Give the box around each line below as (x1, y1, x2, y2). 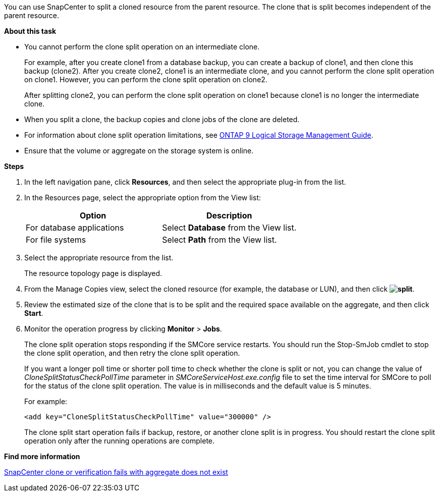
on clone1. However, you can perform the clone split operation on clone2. (24, 75, 267, 84)
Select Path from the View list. (162, 235, 277, 245)
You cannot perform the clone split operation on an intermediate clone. (24, 42, 260, 51)
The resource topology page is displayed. (24, 269, 162, 278)
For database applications (26, 223, 124, 233)
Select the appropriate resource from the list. (24, 253, 174, 262)
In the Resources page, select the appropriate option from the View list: (24, 193, 261, 202)
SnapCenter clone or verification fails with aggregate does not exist (4, 468, 228, 476)
